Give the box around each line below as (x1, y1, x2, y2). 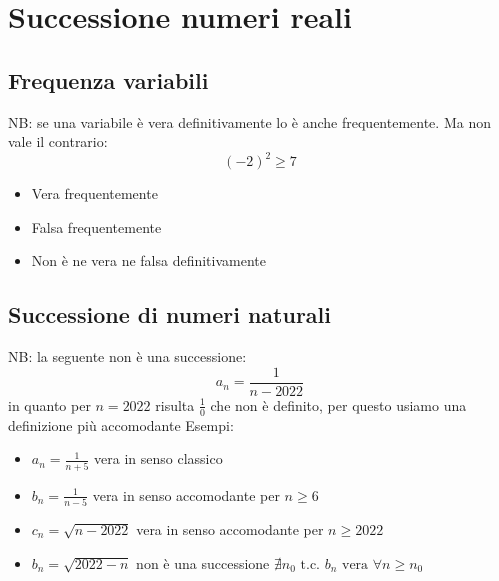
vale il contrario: (8, 131, 108, 152)
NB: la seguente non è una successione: (8, 346, 247, 367)
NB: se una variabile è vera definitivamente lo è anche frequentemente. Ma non (8, 111, 491, 132)
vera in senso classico (94, 448, 223, 469)
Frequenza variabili (8, 64, 209, 95)
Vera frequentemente (31, 183, 158, 204)
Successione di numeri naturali (8, 299, 331, 330)
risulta (155, 394, 195, 415)
